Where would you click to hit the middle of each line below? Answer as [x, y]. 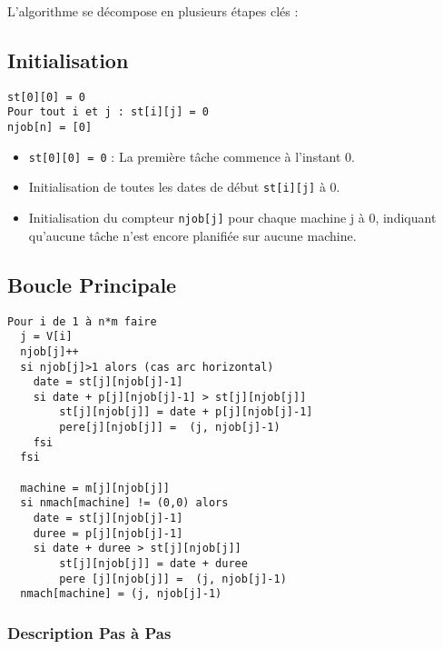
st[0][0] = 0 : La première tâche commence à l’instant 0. [192, 156]
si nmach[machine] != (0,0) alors [124, 503]
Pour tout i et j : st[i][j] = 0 [108, 112]
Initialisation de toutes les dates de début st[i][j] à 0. [184, 187]
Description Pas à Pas [89, 632]
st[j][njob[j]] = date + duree [153, 564]
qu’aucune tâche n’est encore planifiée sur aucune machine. [192, 235]
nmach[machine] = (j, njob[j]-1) [121, 594]
